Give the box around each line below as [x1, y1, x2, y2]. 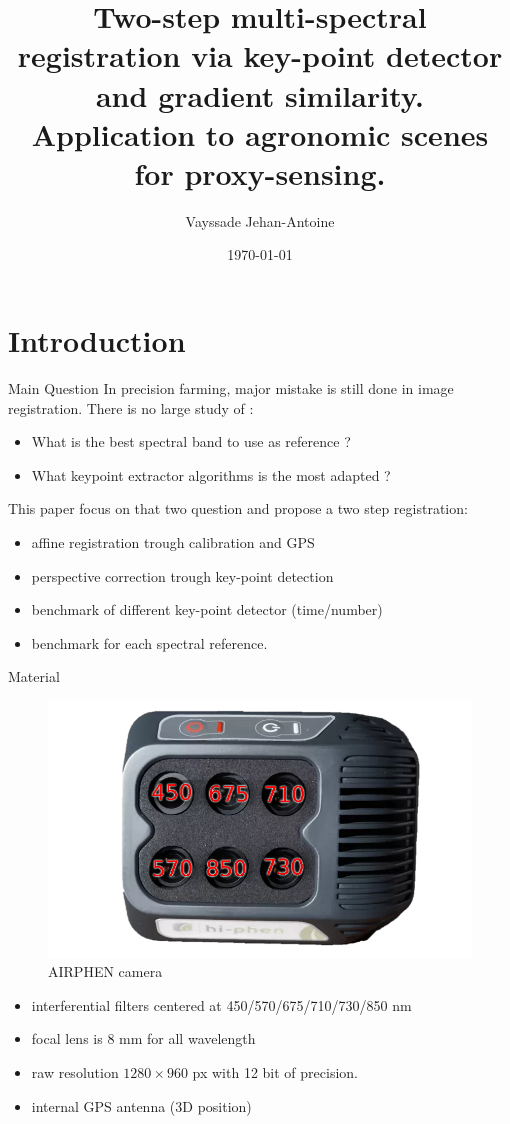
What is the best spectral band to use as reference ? [31, 431, 351, 452]
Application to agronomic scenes [31, 113, 489, 154]
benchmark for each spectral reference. [31, 632, 268, 653]
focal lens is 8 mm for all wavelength [31, 1028, 256, 1049]
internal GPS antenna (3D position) [31, 1095, 252, 1116]
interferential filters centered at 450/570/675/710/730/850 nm [31, 994, 412, 1015]
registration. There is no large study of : [8, 397, 254, 418]
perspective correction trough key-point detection [31, 565, 334, 586]
